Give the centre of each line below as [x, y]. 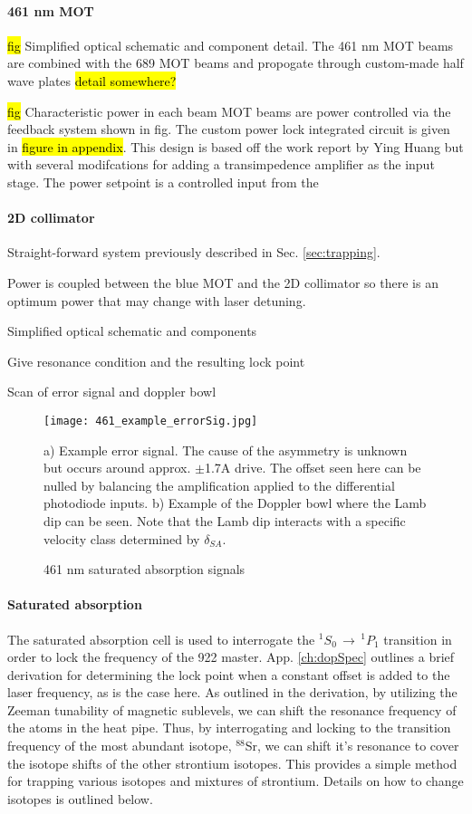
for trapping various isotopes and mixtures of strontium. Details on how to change [236, 781]
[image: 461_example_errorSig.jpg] [151, 421]
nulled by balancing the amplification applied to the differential [219, 485]
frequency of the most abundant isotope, [120, 746]
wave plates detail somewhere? [92, 80]
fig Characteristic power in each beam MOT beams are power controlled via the [229, 111]
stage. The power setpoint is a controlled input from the [163, 182]
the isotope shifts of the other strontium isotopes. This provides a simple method [232, 763]
